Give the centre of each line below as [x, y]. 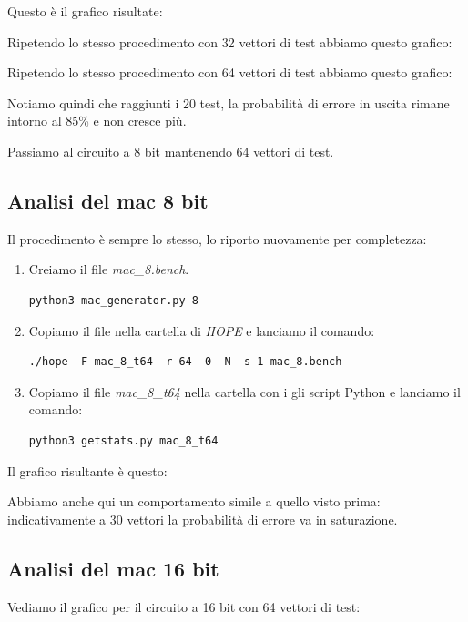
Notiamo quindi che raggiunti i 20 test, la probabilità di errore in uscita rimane [229, 102]
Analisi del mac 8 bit [108, 200]
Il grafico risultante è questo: [87, 470]
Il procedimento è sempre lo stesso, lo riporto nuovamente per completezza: [217, 238]
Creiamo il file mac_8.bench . [109, 269]
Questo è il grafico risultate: [85, 11]
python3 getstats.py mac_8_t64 [123, 440]
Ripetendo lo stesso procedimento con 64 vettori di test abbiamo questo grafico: [230, 72]
